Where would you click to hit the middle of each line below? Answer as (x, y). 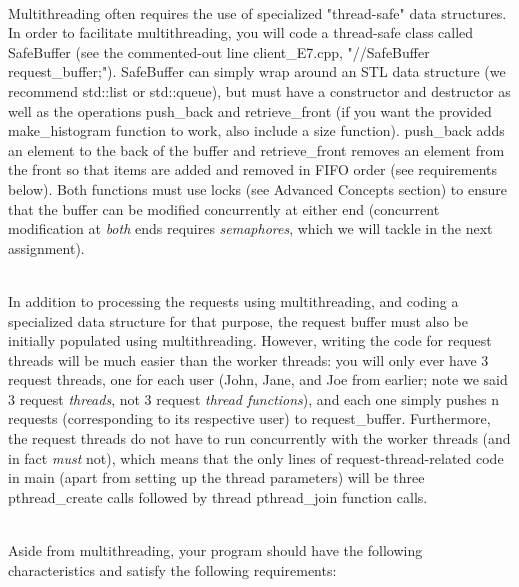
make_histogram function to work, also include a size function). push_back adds (256, 130)
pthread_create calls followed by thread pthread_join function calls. (218, 496)
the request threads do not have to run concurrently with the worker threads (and (259, 438)
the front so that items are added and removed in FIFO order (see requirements (252, 169)
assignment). (46, 247)
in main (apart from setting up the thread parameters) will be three (216, 477)
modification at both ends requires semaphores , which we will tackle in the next (250, 228)
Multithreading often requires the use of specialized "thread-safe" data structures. (257, 12)
